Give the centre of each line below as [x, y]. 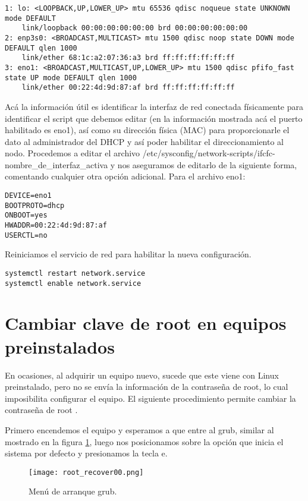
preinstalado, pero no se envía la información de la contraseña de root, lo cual [147, 387]
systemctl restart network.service [75, 273]
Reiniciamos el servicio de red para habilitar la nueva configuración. [128, 254]
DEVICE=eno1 [28, 196]
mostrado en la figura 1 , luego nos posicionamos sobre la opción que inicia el [144, 441]
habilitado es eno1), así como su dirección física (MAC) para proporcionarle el [147, 130]
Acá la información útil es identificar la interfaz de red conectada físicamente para [154, 106]
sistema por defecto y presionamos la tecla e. [86, 453]
